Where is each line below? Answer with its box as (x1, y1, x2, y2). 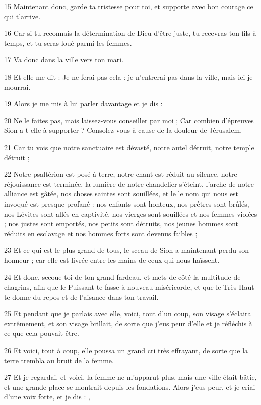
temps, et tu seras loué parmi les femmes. (4, 37, 132, 48)
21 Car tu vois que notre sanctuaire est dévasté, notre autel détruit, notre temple (4, 142, 254, 152)
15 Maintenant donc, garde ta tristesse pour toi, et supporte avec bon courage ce (4, 1, 253, 11)
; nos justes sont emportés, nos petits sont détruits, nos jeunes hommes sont (4, 218, 238, 229)
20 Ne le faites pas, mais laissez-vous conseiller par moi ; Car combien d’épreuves (4, 115, 254, 125)
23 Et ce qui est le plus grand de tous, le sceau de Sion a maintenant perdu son (4, 245, 249, 255)
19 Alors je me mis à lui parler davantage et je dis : (4, 98, 163, 109)
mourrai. (4, 81, 31, 92)
